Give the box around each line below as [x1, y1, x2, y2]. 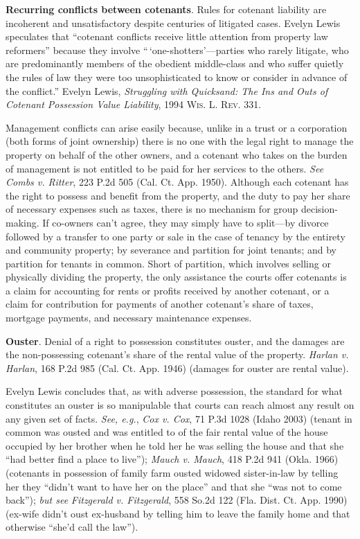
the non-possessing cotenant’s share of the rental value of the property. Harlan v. [6, 347, 349, 362]
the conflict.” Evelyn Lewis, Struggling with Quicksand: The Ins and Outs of [6, 83, 328, 98]
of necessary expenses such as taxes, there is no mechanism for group [6, 202, 298, 216]
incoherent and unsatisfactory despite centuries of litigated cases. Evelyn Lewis [6, 15, 341, 30]
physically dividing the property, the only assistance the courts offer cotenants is [6, 269, 347, 284]
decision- [300, 202, 338, 216]
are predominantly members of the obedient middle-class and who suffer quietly [6, 56, 344, 71]
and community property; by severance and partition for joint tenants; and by [6, 242, 336, 257]
